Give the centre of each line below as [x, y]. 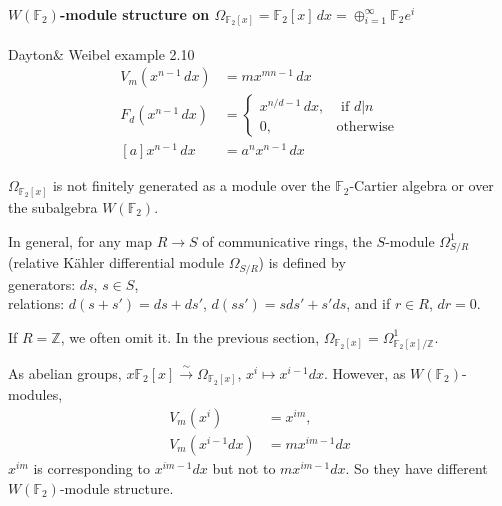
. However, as [365, 372]
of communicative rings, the [287, 240]
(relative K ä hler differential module [116, 262]
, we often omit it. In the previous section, [190, 336]
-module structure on [134, 13]
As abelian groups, [65, 372]
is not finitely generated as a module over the [191, 185]
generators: [42, 283]
